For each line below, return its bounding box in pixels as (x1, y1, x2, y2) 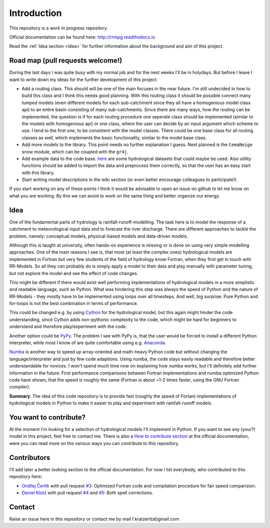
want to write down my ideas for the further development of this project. (9, 76, 158, 82)
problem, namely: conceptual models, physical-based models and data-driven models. (9, 233, 188, 239)
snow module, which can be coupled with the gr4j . (21, 148, 128, 154)
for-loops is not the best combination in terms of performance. (9, 300, 138, 306)
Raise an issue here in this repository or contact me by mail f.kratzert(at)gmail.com (9, 515, 179, 522)
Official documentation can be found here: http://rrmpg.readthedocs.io (9, 34, 155, 40)
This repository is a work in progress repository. (9, 25, 108, 31)
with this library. (21, 169, 55, 175)
